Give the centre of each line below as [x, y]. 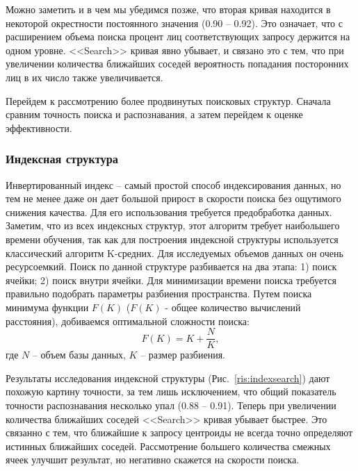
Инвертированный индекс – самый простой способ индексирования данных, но [173, 184]
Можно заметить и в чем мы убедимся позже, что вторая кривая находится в [168, 9]
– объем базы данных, [79, 355]
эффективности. [39, 127]
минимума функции [47, 307]
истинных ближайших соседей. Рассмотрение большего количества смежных [168, 446]
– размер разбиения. [183, 355]
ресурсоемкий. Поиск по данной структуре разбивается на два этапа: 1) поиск [171, 266]
